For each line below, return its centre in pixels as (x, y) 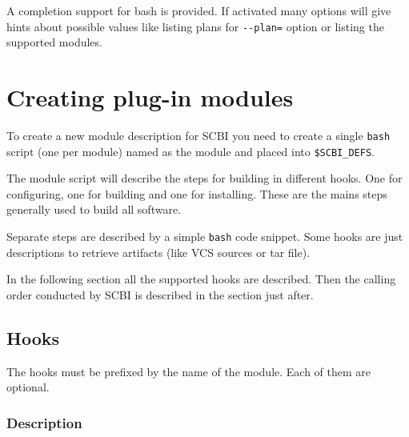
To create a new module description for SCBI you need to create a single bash (198, 135)
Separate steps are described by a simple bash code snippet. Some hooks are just (205, 237)
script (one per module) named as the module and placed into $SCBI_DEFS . (190, 151)
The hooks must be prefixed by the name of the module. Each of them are (189, 371)
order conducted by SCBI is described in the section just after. (160, 294)
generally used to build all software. (94, 209)
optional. (28, 387)
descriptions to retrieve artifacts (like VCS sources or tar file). (158, 252)
